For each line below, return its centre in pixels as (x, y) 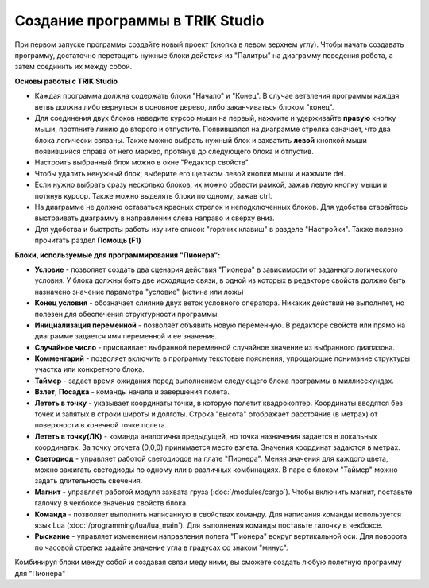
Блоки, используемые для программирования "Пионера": (118, 255)
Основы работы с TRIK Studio (66, 81)
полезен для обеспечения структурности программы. (127, 314)
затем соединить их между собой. (73, 67)
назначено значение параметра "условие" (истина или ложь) (139, 292)
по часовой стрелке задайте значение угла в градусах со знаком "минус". (162, 547)
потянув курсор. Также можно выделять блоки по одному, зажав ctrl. (153, 195)
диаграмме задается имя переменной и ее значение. (126, 336)
